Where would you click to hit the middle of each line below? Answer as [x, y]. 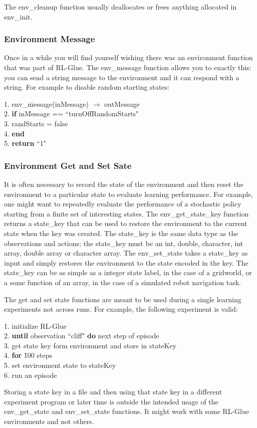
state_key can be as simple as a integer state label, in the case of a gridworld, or [128, 272]
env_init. [18, 16]
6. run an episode [31, 375]
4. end [14, 133]
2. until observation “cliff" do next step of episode [82, 336]
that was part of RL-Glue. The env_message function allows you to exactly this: [128, 67]
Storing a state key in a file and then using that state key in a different [113, 392]
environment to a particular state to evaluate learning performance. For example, [129, 194]
